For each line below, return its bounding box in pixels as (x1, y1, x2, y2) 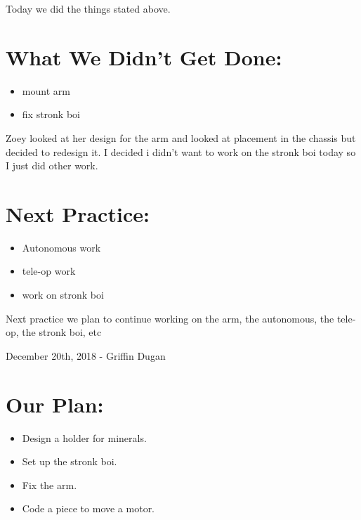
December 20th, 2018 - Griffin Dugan (6, 348, 166, 363)
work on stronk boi (22, 287, 104, 301)
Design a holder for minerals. (22, 430, 147, 445)
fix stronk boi (22, 107, 80, 122)
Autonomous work (22, 240, 101, 254)
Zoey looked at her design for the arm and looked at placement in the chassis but (6, 130, 356, 145)
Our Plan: (6, 389, 104, 418)
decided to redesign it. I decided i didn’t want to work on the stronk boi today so (6, 144, 356, 159)
